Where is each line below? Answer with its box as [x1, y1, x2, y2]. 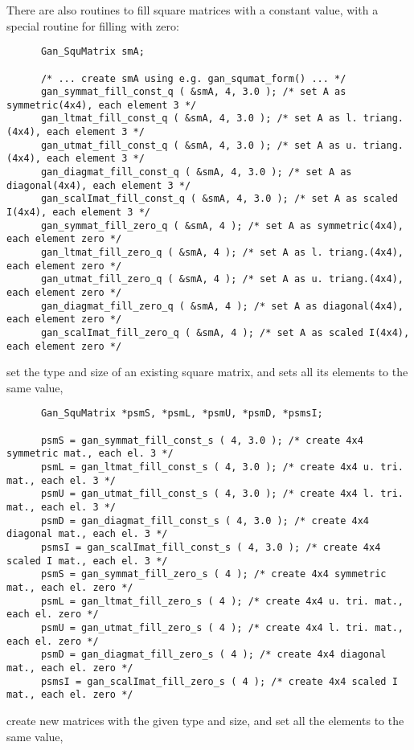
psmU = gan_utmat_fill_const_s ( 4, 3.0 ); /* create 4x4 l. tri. [40, 488, 404, 500]
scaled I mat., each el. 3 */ [6, 555, 168, 567]
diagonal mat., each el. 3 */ [6, 528, 168, 540]
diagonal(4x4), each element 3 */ [6, 179, 191, 191]
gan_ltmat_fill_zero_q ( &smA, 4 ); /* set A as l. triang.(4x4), [40, 247, 404, 259]
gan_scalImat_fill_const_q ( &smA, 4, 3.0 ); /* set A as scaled [40, 193, 398, 205]
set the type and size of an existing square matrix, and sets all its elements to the [6, 363, 408, 380]
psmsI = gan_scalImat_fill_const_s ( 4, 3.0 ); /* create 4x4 [40, 542, 381, 554]
